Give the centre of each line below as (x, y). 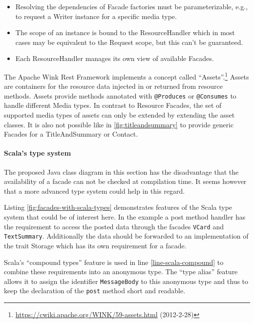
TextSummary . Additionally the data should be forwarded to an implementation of (126, 236)
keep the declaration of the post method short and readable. (95, 291)
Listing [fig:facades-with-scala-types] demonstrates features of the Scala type (118, 207)
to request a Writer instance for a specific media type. (96, 16)
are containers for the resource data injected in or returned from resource (113, 86)
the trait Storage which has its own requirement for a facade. (95, 245)
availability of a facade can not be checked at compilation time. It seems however (125, 181)
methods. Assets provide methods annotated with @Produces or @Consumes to (120, 95)
